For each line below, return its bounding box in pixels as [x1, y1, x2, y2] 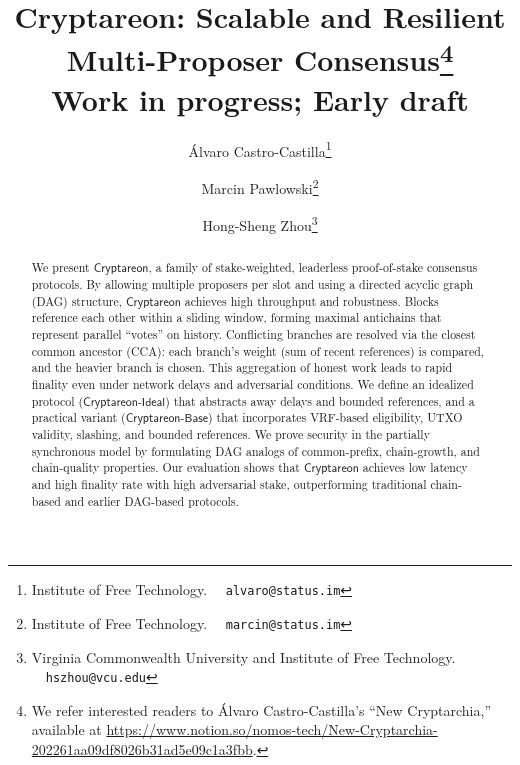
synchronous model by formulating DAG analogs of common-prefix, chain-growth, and [31, 442, 480, 459]
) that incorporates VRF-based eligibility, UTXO [208, 409, 463, 426]
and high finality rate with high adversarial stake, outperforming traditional [31, 475, 427, 492]
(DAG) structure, [31, 292, 123, 309]
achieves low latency [362, 459, 468, 476]
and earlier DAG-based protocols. [64, 492, 239, 509]
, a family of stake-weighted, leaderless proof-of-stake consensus [148, 259, 478, 276]
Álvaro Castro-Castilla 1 [188, 137, 332, 161]
